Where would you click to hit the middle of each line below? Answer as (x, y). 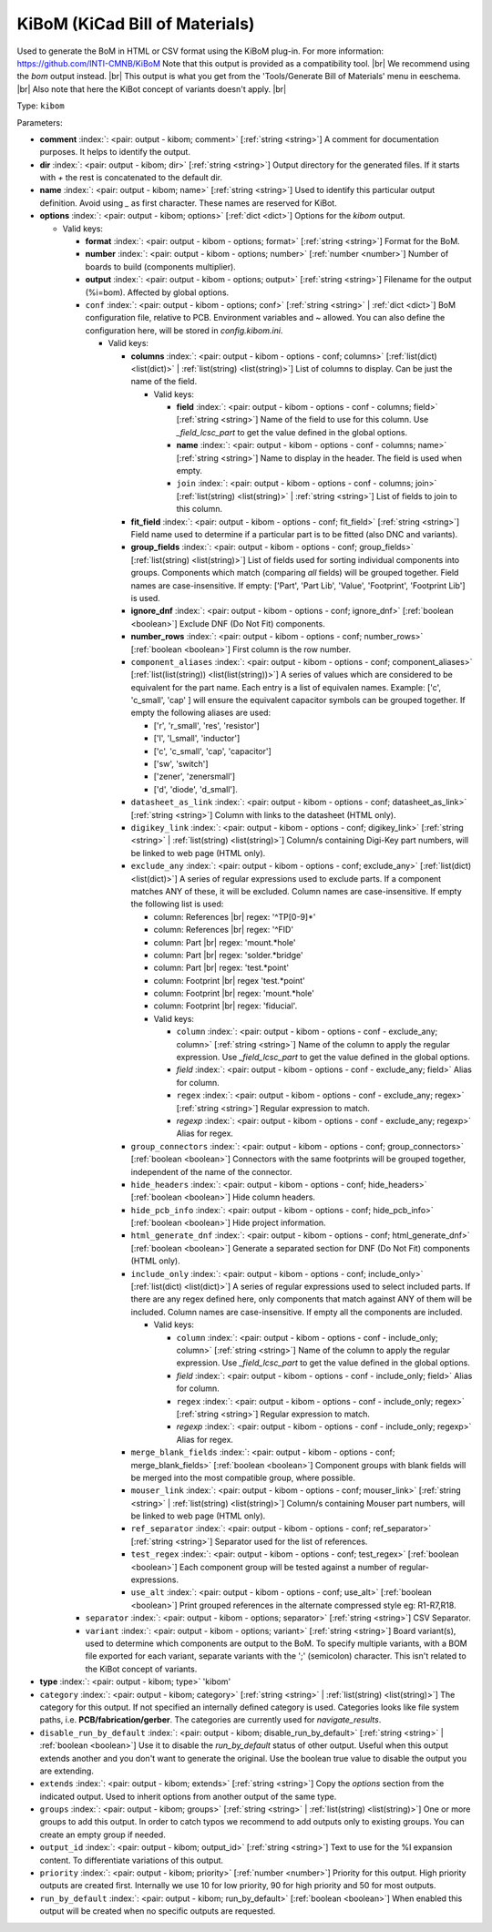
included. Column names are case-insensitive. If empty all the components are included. (297, 1312)
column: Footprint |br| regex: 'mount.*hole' (234, 994)
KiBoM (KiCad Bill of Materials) (136, 24)
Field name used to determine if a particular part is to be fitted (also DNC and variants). (294, 534)
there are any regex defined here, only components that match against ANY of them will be (302, 1299)
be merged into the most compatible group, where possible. (243, 1477)
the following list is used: (177, 904)
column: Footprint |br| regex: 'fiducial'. (225, 1006)
